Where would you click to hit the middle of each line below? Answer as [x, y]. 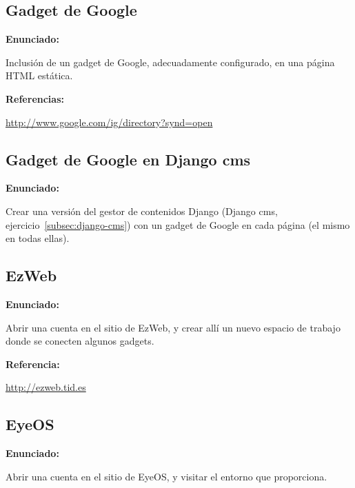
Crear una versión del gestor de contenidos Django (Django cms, [142, 211]
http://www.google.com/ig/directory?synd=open [109, 122]
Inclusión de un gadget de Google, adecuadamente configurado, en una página [170, 62]
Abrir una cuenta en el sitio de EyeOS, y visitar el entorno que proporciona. [166, 476]
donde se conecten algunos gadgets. [80, 341]
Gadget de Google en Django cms [128, 159]
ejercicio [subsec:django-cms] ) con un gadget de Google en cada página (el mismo [178, 224]
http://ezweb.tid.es [46, 387]
